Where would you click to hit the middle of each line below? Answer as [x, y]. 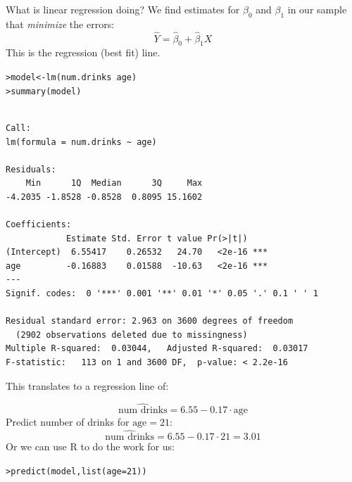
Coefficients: [39, 225]
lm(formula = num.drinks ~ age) [81, 142]
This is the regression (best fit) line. [83, 52]
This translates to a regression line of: [87, 385]
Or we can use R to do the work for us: [90, 446]
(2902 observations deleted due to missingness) [132, 335]
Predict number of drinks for [68, 422]
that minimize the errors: [60, 24]
